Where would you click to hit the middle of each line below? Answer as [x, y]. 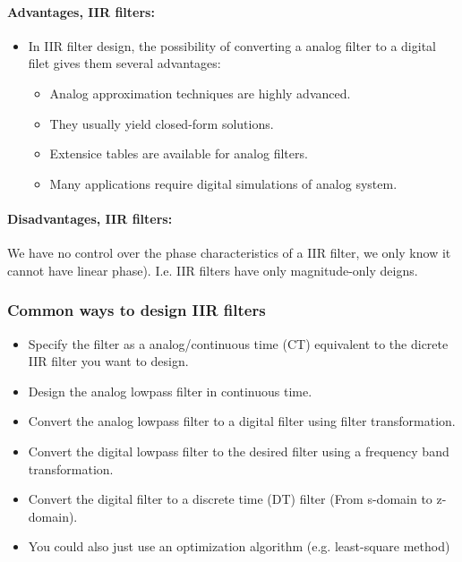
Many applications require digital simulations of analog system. [223, 183]
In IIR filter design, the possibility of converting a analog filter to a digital [232, 45]
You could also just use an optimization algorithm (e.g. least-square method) [239, 546]
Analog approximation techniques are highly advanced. [200, 93]
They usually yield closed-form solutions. [162, 123]
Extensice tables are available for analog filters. [179, 153]
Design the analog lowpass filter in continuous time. [170, 391]
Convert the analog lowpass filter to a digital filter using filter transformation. [242, 421]
